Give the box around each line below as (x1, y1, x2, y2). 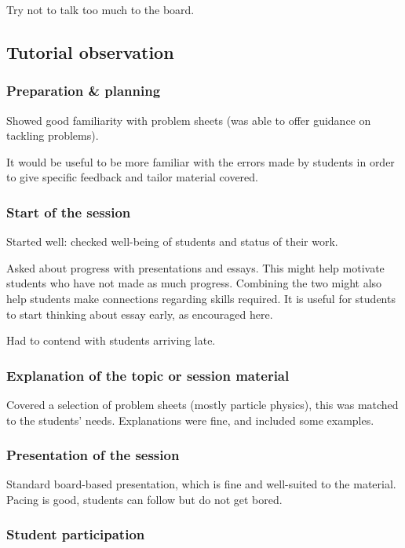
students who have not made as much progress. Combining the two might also (6, 275, 382, 291)
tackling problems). (6, 127, 99, 144)
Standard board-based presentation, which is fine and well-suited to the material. (6, 476, 396, 492)
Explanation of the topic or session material (6, 365, 290, 385)
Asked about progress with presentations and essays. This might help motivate (6, 259, 385, 276)
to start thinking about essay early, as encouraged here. (6, 305, 273, 322)
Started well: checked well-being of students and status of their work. (6, 233, 338, 250)
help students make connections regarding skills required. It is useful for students (6, 290, 396, 306)
